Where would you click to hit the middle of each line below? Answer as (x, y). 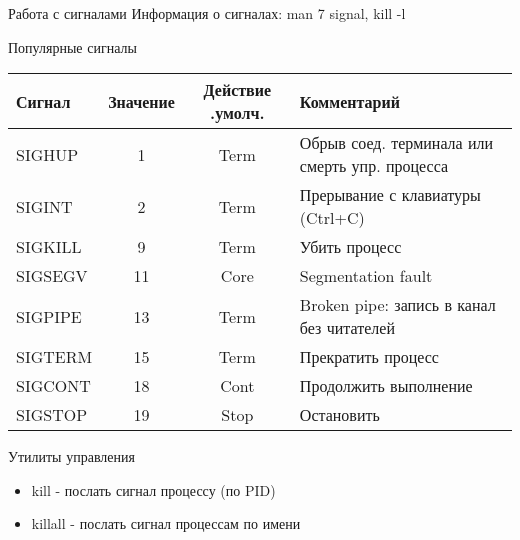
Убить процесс (350, 247)
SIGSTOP (52, 415)
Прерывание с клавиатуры (390, 195)
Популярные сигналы (72, 46)
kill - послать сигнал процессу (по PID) (153, 489)
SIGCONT (53, 386)
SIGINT (44, 206)
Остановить (339, 415)
